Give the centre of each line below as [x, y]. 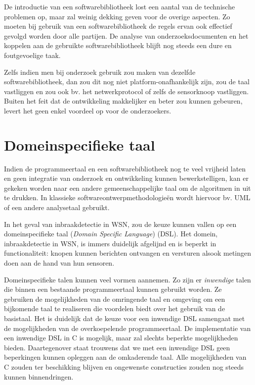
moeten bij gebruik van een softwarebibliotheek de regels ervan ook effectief [118, 26]
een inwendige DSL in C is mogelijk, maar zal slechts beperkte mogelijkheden [121, 338]
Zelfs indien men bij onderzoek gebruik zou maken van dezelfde [100, 72]
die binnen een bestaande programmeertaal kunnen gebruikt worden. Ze [113, 289]
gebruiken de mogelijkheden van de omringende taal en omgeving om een [115, 299]
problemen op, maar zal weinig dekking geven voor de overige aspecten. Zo [117, 16]
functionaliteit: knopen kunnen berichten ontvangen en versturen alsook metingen [128, 253]
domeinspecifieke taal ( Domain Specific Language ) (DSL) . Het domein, [111, 234]
